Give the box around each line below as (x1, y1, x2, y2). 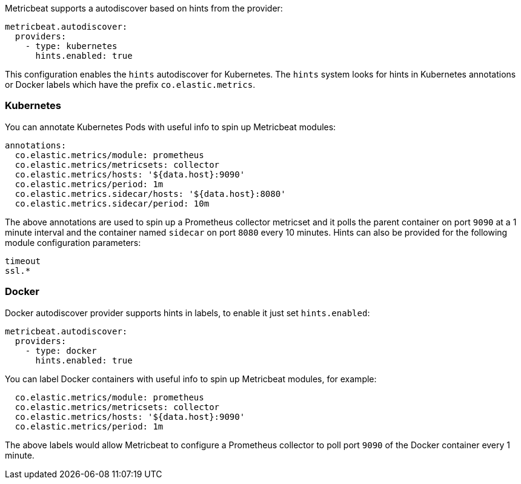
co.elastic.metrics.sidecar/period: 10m (15, 198, 210, 208)
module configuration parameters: (5, 237, 141, 248)
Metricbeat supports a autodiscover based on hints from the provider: (5, 3, 283, 13)
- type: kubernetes (25, 41, 118, 51)
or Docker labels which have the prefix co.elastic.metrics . (5, 79, 256, 90)
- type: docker (25, 345, 97, 356)
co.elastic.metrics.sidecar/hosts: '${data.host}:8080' (15, 188, 286, 199)
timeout (5, 256, 41, 266)
